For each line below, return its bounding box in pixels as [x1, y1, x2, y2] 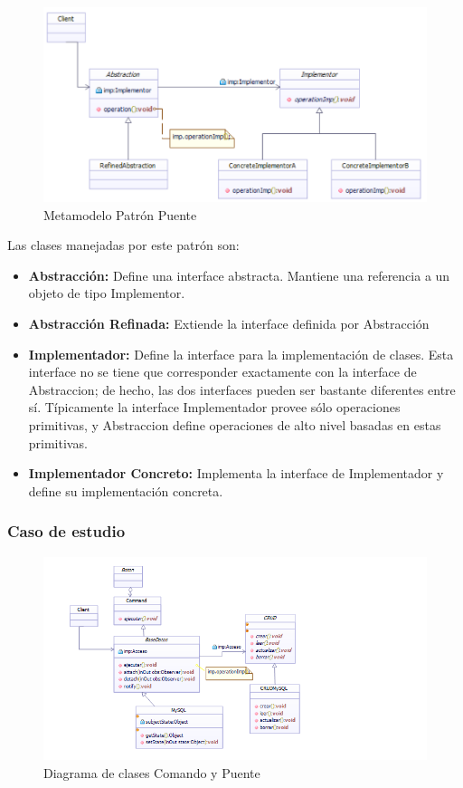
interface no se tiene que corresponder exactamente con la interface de [28, 362, 417, 381]
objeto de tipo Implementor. [28, 283, 185, 303]
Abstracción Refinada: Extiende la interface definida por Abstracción [28, 313, 430, 332]
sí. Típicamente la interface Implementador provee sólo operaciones [28, 398, 401, 417]
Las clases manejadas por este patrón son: [7, 235, 240, 255]
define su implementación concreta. [28, 481, 223, 500]
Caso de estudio [7, 520, 126, 543]
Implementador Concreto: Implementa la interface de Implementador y [28, 464, 444, 483]
